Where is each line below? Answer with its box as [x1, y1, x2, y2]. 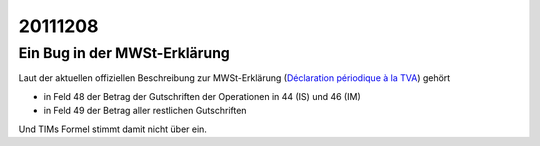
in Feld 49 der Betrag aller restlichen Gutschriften [43, 105, 247, 117]
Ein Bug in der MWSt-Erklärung [18, 44, 230, 62]
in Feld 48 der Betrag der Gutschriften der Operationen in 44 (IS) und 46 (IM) [43, 90, 361, 102]
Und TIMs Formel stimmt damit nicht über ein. [18, 123, 207, 135]
